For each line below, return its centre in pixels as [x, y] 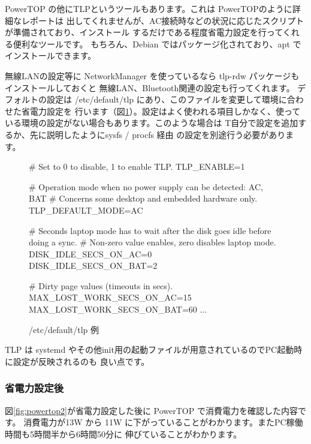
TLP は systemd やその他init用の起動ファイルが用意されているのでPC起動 [150, 349]
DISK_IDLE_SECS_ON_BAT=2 [93, 265]
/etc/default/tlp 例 [64, 329]
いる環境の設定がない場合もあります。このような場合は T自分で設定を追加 [152, 123]
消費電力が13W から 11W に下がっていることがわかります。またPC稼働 [163, 422]
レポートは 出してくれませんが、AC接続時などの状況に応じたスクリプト [163, 20]
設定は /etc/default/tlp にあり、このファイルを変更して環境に [167, 99]
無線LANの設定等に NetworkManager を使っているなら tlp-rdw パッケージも [152, 75]
